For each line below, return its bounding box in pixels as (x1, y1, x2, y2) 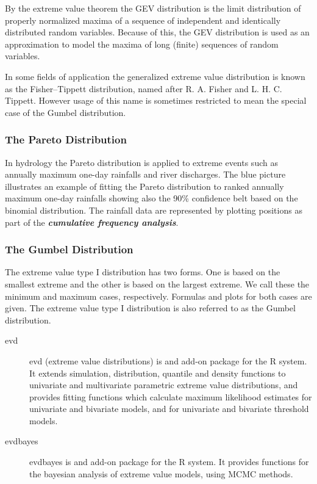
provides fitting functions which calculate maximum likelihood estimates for (29, 390, 312, 403)
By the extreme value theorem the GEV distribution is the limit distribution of (5, 2, 301, 14)
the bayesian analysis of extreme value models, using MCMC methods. (29, 467, 293, 480)
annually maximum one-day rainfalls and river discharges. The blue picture (5, 168, 286, 181)
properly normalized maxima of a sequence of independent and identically (5, 13, 281, 26)
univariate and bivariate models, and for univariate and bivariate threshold (29, 402, 309, 415)
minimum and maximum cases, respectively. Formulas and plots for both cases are (5, 289, 312, 302)
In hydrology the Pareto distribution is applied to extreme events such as (5, 156, 278, 168)
